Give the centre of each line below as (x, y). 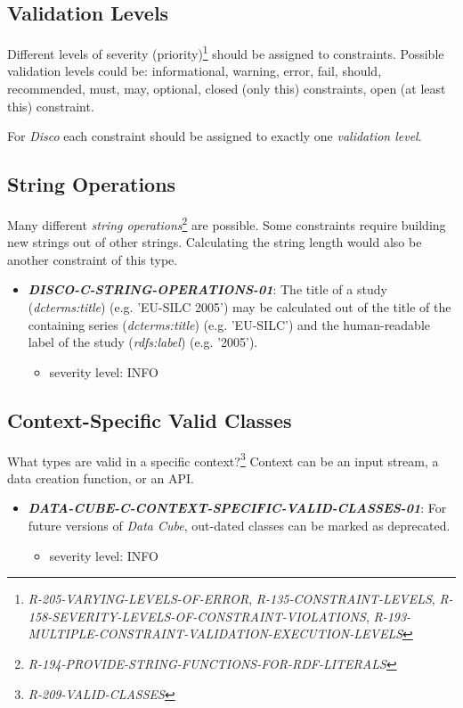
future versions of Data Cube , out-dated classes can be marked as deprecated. (239, 526)
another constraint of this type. (93, 259)
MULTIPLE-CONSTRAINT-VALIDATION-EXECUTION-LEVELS (215, 634)
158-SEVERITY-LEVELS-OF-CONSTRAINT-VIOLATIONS (197, 616)
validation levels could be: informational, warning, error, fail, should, (195, 71)
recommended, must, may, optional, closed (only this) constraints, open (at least (227, 89)
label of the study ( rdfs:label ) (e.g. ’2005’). (143, 342)
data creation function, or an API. (101, 477)
